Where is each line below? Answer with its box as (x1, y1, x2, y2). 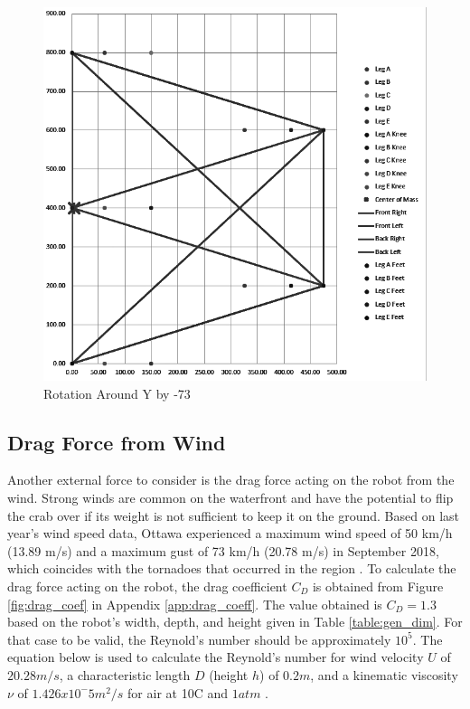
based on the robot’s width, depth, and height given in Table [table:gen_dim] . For (7, 612, 463, 631)
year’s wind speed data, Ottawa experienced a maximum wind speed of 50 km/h (7, 524, 453, 543)
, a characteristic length (59, 666, 191, 684)
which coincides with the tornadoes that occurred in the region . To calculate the (7, 559, 456, 578)
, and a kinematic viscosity (310, 666, 458, 684)
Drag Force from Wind (7, 428, 226, 456)
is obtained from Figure (312, 577, 444, 596)
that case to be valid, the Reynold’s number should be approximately (7, 629, 391, 648)
